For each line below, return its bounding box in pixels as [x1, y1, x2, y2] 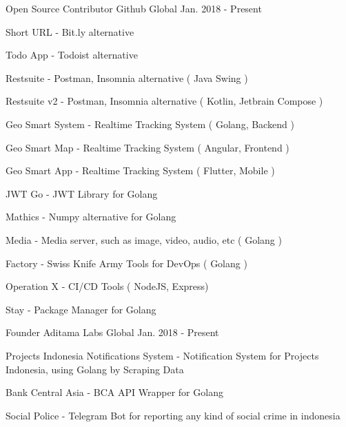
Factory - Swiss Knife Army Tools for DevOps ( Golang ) [6, 256, 247, 270]
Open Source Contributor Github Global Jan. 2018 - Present [6, 1, 262, 15]
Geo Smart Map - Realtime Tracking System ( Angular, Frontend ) [6, 140, 289, 154]
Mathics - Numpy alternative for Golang [6, 209, 176, 224]
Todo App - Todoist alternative [6, 48, 138, 62]
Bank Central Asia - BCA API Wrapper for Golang [6, 385, 223, 399]
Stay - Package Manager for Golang [6, 302, 156, 316]
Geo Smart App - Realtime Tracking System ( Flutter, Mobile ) [6, 163, 275, 178]
